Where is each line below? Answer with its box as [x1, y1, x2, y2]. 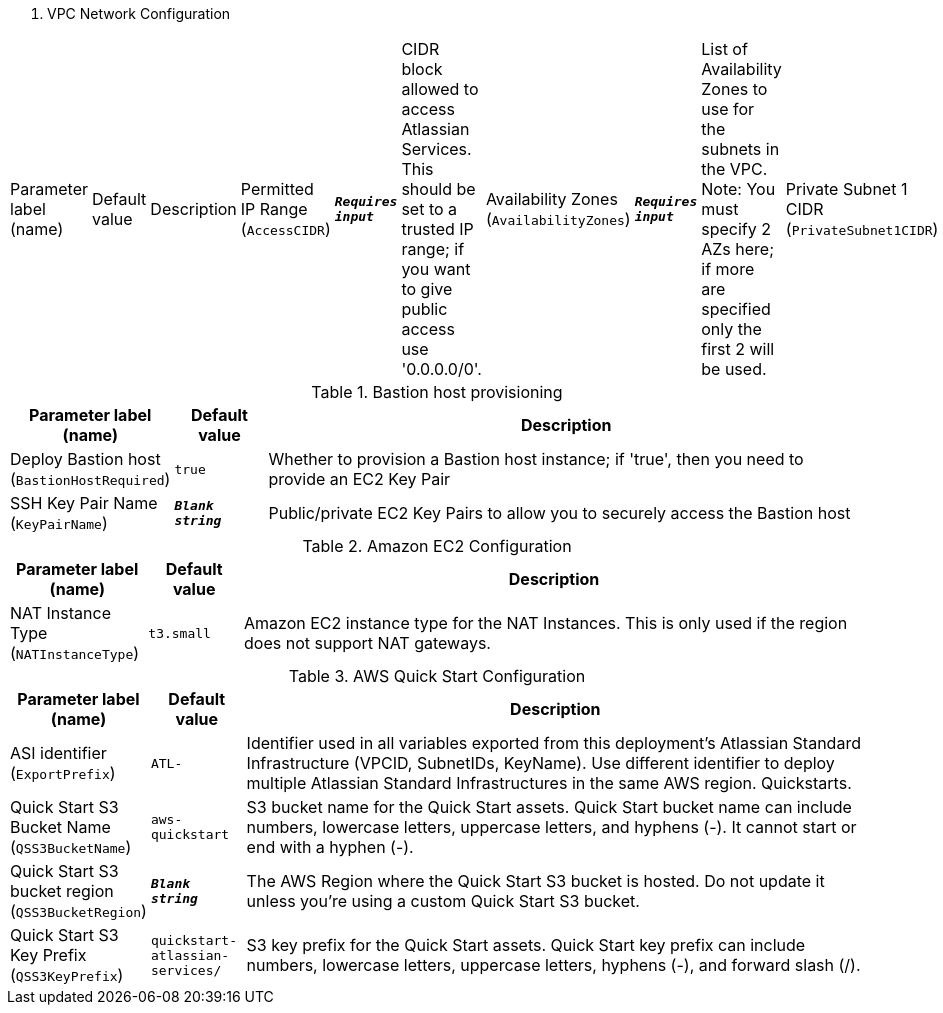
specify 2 [701, 219, 772, 239]
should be [401, 179, 476, 199]
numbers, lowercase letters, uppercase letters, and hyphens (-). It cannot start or [246, 817, 857, 837]
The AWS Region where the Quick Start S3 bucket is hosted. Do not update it [246, 871, 825, 891]
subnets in [701, 139, 780, 159]
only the [701, 319, 762, 339]
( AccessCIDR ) [240, 219, 331, 239]
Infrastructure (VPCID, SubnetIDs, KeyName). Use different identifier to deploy [246, 753, 835, 773]
